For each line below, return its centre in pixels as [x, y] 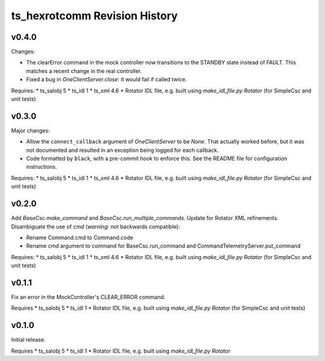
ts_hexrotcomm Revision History [94, 16]
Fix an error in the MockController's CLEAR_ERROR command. [88, 297]
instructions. [42, 167]
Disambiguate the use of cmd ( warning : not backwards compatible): [96, 227]
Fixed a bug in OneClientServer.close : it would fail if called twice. [107, 80]
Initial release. [28, 340]
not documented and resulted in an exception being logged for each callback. [122, 150]
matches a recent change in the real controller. [84, 71]
